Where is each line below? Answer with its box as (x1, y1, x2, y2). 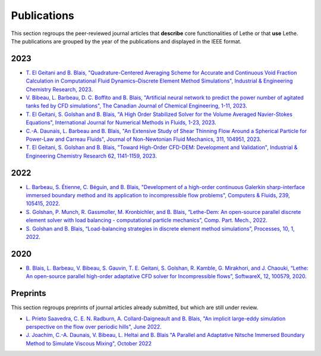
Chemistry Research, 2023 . (26, 86, 93, 93)
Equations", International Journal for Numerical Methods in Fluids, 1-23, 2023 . (26, 119, 216, 126)
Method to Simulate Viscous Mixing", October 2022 (26, 339, 152, 347)
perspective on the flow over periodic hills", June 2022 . (26, 323, 162, 330)
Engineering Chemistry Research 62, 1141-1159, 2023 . (26, 152, 157, 159)
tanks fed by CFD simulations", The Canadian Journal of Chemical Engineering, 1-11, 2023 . (26, 102, 247, 109)
